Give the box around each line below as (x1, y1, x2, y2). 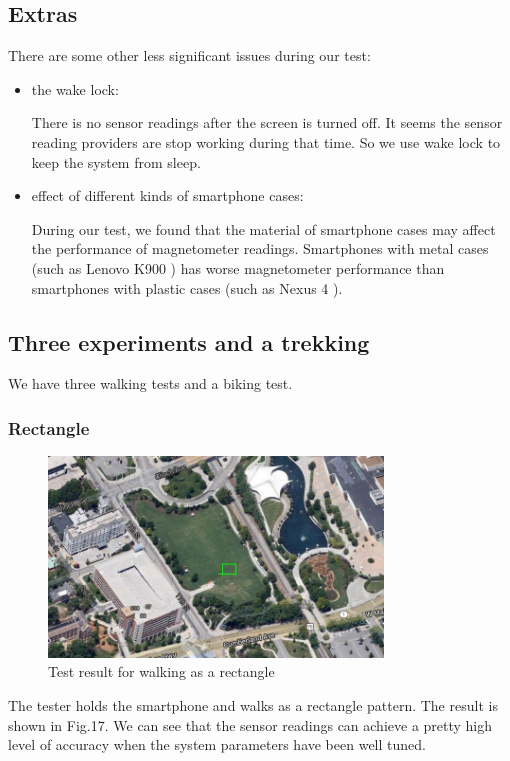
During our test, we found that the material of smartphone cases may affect (31, 218, 496, 239)
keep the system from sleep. (31, 151, 201, 172)
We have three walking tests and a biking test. (8, 373, 293, 394)
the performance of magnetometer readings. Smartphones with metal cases (31, 238, 489, 259)
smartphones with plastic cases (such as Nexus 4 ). (31, 277, 343, 298)
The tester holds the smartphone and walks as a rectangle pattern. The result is (8, 694, 498, 715)
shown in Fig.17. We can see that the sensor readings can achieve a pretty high (8, 714, 493, 735)
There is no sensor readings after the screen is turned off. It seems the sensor (31, 112, 503, 133)
